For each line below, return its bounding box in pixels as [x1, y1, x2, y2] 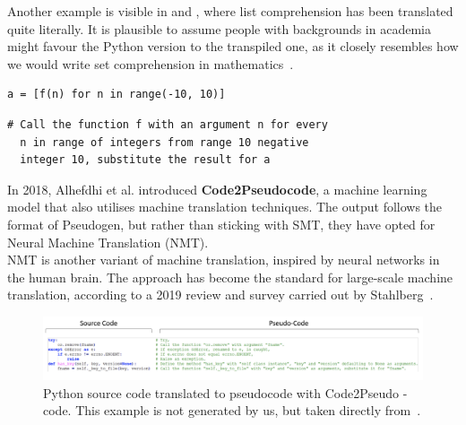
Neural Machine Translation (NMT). [7, 232, 209, 251]
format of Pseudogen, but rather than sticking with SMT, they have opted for [7, 214, 436, 233]
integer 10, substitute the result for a [20, 153, 271, 167]
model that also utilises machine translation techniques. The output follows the [7, 197, 443, 216]
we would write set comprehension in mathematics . [7, 54, 294, 73]
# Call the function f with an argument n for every [7, 117, 328, 131]
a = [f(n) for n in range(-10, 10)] [7, 88, 226, 101]
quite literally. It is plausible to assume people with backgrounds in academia [7, 19, 431, 38]
